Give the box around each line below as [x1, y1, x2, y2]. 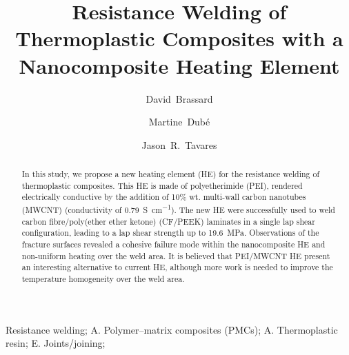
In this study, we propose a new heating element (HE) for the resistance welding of [21, 168, 320, 180]
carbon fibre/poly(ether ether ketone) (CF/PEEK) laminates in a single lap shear [21, 215, 315, 227]
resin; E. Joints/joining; [6, 336, 106, 350]
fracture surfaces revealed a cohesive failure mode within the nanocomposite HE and [21, 238, 326, 250]
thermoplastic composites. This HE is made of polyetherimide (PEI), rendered [21, 179, 303, 191]
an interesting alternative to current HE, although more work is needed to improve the [21, 261, 333, 273]
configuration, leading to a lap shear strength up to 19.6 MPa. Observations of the [21, 227, 319, 239]
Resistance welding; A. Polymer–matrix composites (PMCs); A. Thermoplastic [6, 322, 338, 336]
